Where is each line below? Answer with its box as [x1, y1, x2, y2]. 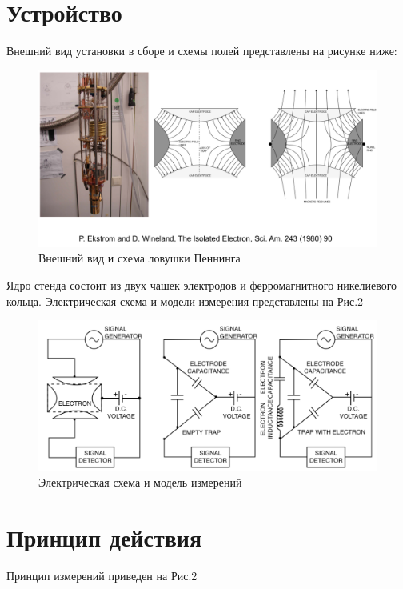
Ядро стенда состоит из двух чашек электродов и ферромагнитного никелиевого [6, 277, 397, 294]
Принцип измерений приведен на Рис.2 [6, 567, 198, 583]
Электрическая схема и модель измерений [38, 474, 242, 491]
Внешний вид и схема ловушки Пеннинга [38, 250, 241, 266]
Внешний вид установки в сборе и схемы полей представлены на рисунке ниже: [6, 42, 397, 59]
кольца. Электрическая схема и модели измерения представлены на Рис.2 [6, 292, 364, 309]
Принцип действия [6, 520, 202, 553]
